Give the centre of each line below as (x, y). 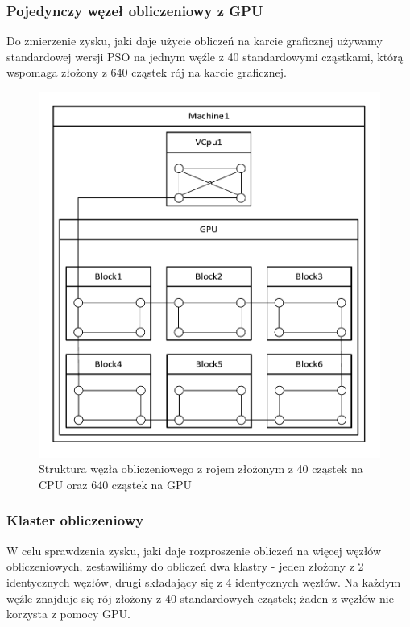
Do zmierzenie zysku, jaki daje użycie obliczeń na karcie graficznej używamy (195, 41)
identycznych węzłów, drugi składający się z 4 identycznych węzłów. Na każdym (204, 581)
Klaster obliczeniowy (75, 520)
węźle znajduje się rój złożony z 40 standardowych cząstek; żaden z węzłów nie (200, 598)
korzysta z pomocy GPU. (69, 614)
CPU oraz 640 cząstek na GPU (115, 484)
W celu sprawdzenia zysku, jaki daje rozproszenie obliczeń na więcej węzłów (194, 550)
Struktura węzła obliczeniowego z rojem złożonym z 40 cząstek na (201, 469)
